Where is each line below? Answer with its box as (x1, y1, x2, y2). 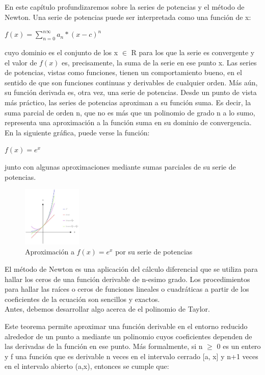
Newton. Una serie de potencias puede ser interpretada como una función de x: (5, 11, 251, 22)
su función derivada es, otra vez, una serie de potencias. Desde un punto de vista (5, 87, 257, 98)
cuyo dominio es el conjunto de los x (5, 46, 118, 57)
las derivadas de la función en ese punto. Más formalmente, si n (5, 341, 203, 351)
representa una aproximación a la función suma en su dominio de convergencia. (5, 117, 252, 128)
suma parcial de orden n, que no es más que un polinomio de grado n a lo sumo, (5, 107, 255, 118)
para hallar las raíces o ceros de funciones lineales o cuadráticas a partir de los (5, 284, 249, 294)
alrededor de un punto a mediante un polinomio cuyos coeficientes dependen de (5, 331, 252, 341)
